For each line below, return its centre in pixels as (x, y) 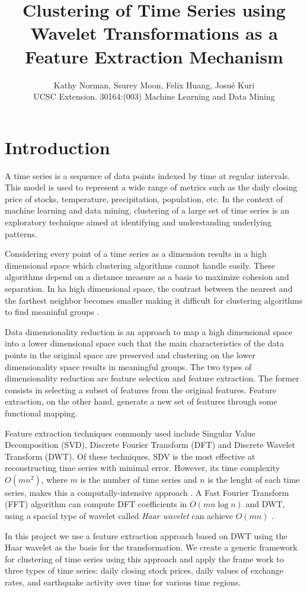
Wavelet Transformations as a (154, 33)
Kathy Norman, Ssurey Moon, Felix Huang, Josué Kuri (154, 85)
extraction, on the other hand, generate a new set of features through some (141, 401)
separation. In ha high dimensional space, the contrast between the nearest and (149, 288)
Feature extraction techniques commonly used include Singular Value (130, 433)
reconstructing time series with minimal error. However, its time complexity (143, 468)
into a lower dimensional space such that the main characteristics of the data (145, 343)
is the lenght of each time (254, 479)
